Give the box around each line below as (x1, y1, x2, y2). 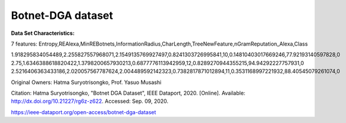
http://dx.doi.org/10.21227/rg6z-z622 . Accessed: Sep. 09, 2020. (11, 98, 169, 105)
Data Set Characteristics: (11, 30, 75, 37)
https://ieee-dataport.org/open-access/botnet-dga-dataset (11, 108, 156, 115)
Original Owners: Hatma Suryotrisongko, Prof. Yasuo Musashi (11, 79, 162, 86)
